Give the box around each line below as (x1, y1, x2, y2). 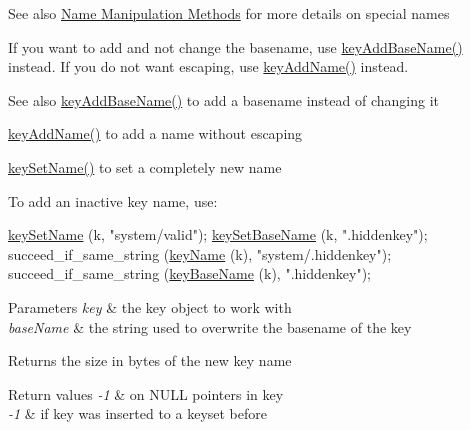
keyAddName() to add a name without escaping (8, 123, 303, 144)
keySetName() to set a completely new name (8, 156, 282, 177)
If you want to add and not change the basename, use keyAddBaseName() (8, 36, 463, 57)
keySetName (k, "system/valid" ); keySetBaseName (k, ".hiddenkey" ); (8, 224, 428, 245)
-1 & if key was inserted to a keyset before (8, 403, 267, 424)
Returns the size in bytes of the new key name (8, 350, 292, 371)
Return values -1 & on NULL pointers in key (8, 383, 284, 404)
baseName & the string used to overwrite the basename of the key (8, 316, 412, 337)
